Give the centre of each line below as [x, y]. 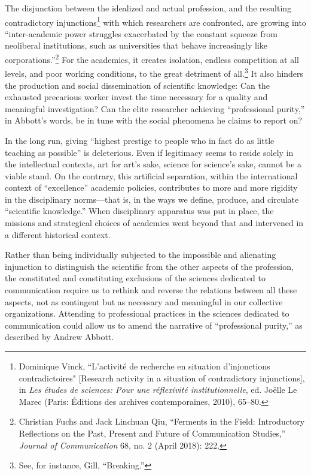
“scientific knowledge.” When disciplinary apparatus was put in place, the [139, 211]
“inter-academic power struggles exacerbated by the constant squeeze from [141, 33]
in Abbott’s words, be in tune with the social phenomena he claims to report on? [154, 120]
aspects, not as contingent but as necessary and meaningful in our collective [144, 301]
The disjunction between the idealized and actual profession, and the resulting [148, 8]
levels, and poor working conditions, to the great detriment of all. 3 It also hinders [154, 72]
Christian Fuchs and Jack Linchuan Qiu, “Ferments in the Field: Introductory [162, 421]
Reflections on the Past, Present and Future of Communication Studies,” [152, 433]
